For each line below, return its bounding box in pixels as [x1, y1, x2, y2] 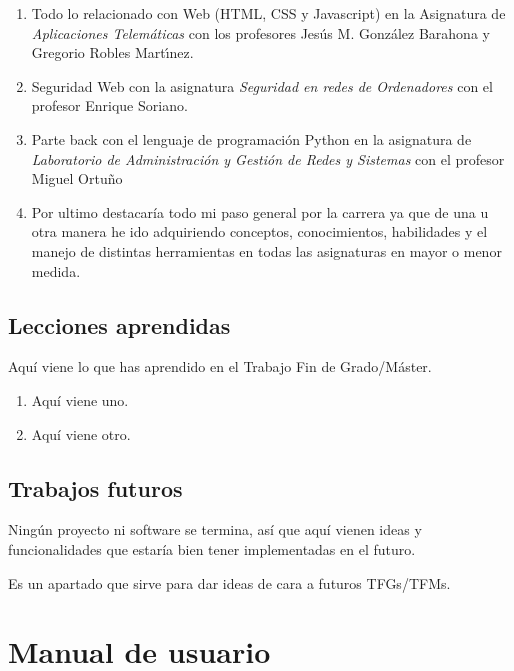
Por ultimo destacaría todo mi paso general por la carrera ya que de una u [31, 201, 489, 222]
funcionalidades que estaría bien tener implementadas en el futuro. [8, 538, 416, 559]
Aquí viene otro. [31, 423, 131, 444]
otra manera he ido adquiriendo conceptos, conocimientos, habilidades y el [31, 221, 488, 242]
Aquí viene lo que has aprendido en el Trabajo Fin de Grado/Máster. [8, 356, 432, 377]
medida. [31, 260, 81, 281]
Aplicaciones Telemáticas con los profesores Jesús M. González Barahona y [31, 22, 490, 43]
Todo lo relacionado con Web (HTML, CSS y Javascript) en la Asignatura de [31, 3, 506, 23]
